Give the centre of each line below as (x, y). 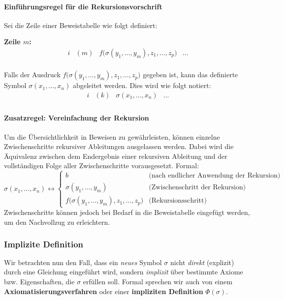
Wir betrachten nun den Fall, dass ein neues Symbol (83, 262)
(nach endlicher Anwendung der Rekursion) (215, 176)
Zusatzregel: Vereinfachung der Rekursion (77, 118)
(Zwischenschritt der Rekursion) (197, 188)
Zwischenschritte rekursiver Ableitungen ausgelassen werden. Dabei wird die (119, 146)
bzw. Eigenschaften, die (39, 282)
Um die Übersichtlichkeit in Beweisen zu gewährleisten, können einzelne (112, 136)
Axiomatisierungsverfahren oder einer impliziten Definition (104, 291)
